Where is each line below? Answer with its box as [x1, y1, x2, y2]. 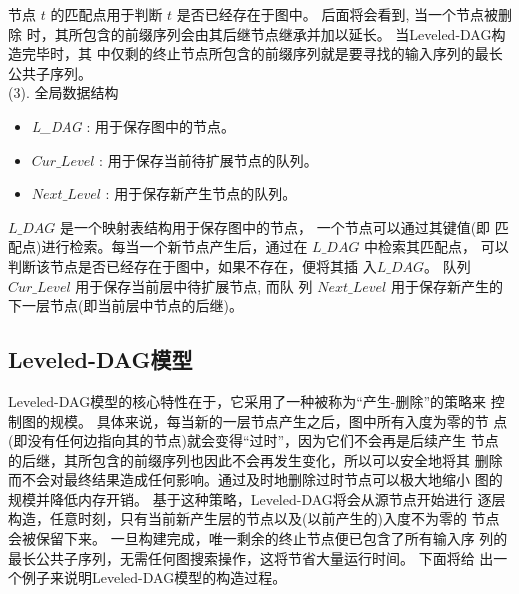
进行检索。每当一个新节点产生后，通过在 [41, 236, 308, 257]
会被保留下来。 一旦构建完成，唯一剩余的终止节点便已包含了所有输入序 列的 [8, 528, 508, 549]
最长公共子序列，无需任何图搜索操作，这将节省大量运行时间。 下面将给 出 [8, 547, 494, 568]
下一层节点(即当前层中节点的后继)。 [8, 295, 243, 316]
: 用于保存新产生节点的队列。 [105, 183, 297, 204]
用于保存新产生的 [390, 275, 503, 296]
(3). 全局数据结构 [8, 82, 119, 103]
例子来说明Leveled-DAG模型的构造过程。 [21, 567, 287, 588]
